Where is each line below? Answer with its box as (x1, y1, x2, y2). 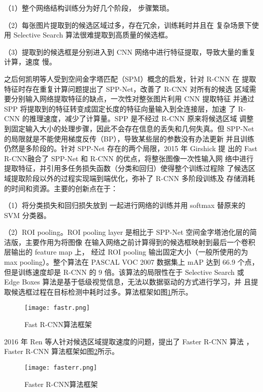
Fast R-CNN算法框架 (24, 319, 92, 330)
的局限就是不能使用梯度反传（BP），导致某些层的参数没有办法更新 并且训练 (4, 133, 255, 144)
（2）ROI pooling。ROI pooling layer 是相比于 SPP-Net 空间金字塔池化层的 (4, 227, 250, 237)
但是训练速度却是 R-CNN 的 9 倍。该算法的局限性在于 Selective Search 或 (4, 266, 244, 277)
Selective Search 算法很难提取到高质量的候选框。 (13, 29, 172, 40)
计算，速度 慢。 (4, 56, 56, 67)
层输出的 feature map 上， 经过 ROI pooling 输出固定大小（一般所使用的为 (4, 246, 248, 257)
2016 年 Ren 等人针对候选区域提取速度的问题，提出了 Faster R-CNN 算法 (4, 336, 244, 346)
